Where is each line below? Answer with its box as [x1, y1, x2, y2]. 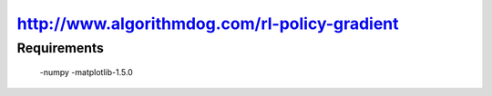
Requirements [16, 40, 105, 56]
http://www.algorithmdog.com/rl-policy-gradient [16, 14, 400, 34]
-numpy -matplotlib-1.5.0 [39, 67, 134, 78]
